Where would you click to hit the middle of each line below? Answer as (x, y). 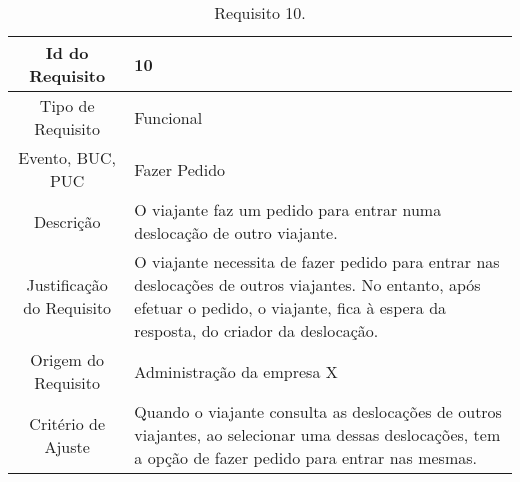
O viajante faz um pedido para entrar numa (288, 209)
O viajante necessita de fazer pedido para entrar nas (317, 261)
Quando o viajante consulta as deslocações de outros (318, 411)
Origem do (67, 359)
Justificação (67, 284)
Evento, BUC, (67, 157)
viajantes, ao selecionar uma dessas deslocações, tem (317, 434)
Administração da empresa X (236, 371)
